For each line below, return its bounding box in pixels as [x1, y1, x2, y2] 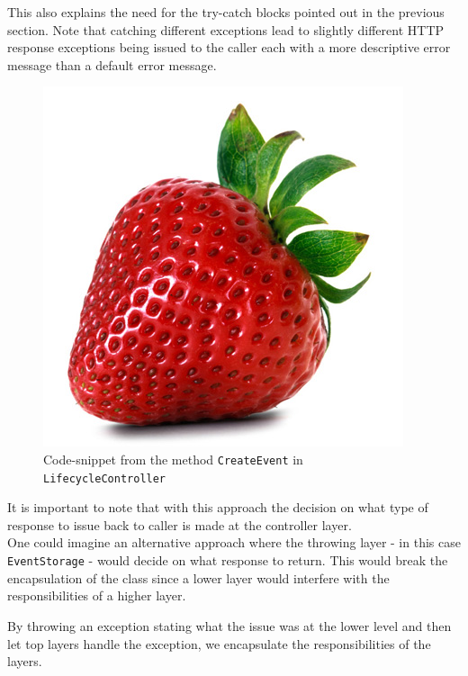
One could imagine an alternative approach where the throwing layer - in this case [7, 533, 461, 552]
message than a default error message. [7, 55, 217, 74]
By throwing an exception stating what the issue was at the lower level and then [7, 616, 452, 635]
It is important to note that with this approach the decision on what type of [7, 498, 428, 517]
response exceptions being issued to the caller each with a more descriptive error [7, 38, 451, 57]
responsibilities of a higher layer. [7, 586, 186, 605]
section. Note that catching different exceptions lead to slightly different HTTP [7, 20, 445, 39]
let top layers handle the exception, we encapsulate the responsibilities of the [7, 634, 431, 653]
